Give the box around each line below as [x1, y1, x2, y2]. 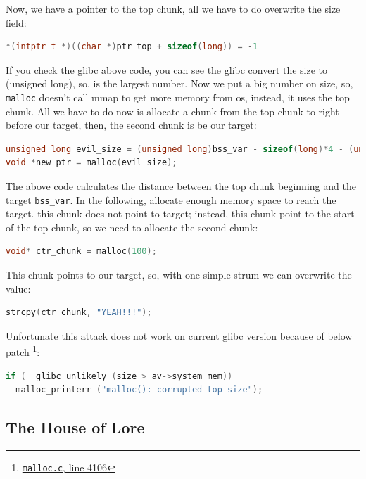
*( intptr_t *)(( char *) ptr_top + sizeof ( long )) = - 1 [6, 41, 258, 52]
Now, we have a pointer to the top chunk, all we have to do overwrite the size [6, 1, 341, 15]
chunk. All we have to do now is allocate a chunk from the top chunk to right [6, 103, 339, 118]
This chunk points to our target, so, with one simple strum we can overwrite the [6, 267, 352, 282]
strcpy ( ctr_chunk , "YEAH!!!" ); [6, 307, 152, 318]
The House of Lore [6, 416, 145, 438]
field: [6, 15, 27, 30]
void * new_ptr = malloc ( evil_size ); [6, 158, 177, 168]
